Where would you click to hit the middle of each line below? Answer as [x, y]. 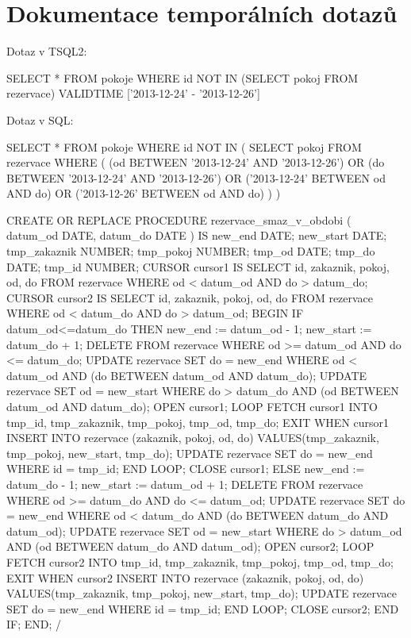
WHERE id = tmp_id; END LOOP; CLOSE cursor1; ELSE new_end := [186, 469]
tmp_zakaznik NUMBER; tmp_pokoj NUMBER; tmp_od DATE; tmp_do [191, 251]
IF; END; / [34, 624]
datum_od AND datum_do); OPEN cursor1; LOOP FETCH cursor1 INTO [192, 406]
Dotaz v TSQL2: [47, 51]
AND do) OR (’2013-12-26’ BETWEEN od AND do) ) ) [144, 193]
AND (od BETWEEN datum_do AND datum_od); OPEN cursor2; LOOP [190, 546]
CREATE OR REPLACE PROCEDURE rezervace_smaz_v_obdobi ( [179, 219]
